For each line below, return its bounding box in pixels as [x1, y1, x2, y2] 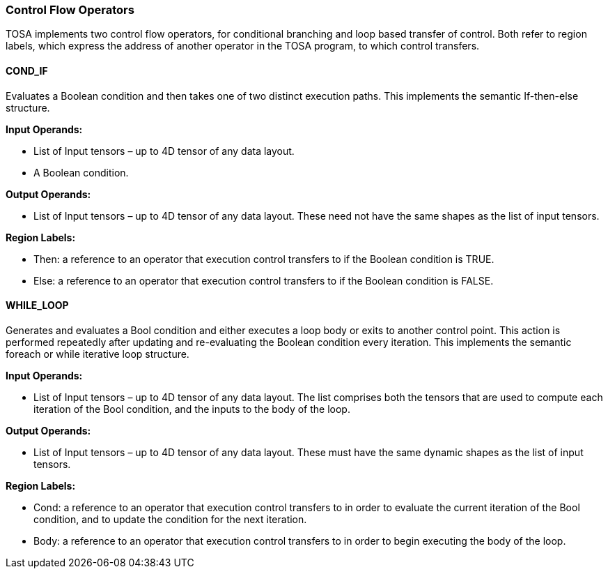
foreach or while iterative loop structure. [6, 347, 189, 360]
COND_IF [6, 64, 48, 77]
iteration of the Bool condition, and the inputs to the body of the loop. [33, 402, 350, 415]
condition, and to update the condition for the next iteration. [33, 513, 307, 525]
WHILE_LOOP [6, 299, 69, 312]
